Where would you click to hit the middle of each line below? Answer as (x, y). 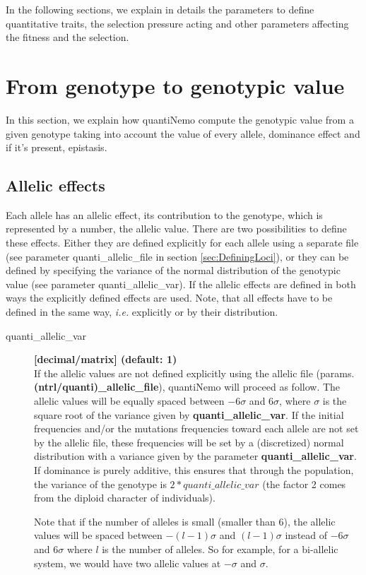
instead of (306, 535)
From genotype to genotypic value (175, 85)
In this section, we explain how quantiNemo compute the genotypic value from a (180, 119)
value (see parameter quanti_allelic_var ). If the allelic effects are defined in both (181, 284)
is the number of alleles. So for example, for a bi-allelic (220, 549)
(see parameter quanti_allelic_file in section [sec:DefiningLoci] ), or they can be (177, 256)
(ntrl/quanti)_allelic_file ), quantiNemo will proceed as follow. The (187, 387)
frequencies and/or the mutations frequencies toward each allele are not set (196, 428)
